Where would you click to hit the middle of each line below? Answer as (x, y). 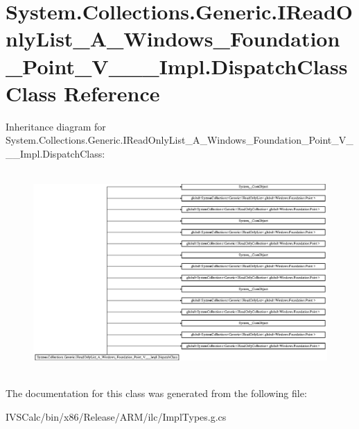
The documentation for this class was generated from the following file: (156, 393)
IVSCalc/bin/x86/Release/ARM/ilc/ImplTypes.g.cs (116, 416)
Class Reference (83, 93)
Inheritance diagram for (56, 126)
